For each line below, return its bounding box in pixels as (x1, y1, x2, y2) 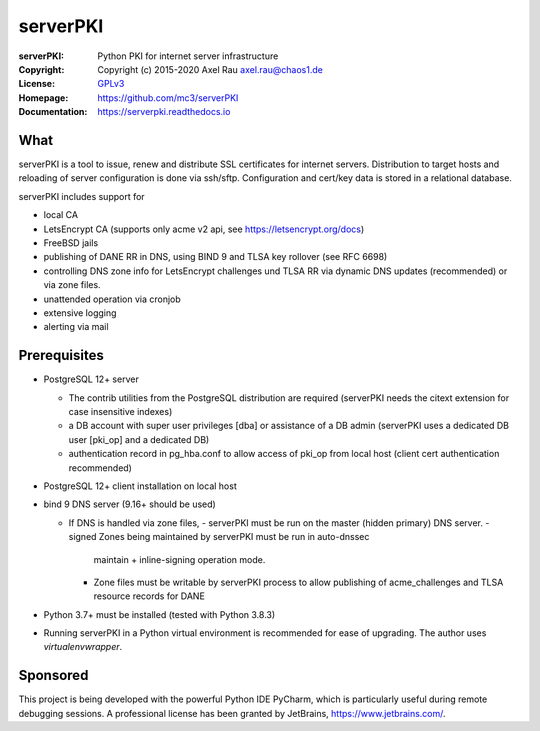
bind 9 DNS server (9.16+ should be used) (43, 498, 217, 510)
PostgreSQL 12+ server (43, 373, 139, 385)
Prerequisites (18, 347, 104, 364)
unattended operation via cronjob (43, 293, 182, 305)
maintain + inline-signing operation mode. (93, 553, 266, 565)
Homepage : (18, 91, 69, 104)
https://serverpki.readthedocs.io (97, 106, 231, 118)
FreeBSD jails (43, 236, 99, 249)
